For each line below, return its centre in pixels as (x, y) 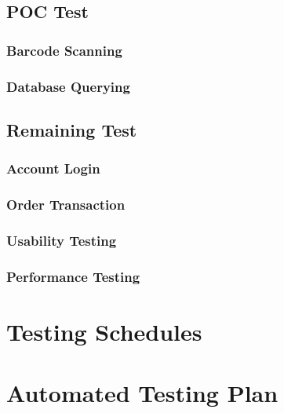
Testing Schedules (104, 331)
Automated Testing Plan (142, 393)
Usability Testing (62, 240)
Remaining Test (72, 129)
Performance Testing (73, 276)
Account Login (53, 168)
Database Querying (68, 86)
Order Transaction (66, 205)
